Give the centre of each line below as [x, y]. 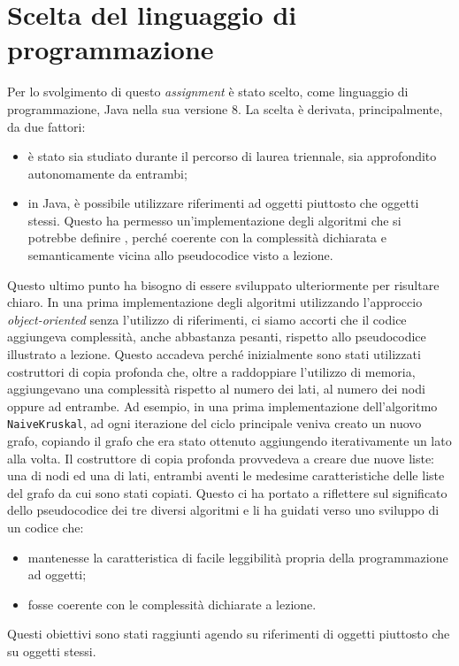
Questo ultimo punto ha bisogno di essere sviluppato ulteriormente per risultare [223, 284]
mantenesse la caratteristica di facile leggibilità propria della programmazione [238, 557]
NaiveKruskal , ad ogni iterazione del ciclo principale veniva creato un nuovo [214, 423]
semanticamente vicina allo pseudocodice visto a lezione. [180, 255]
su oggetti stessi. [52, 651]
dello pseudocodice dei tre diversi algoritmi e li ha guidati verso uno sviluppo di [223, 510]
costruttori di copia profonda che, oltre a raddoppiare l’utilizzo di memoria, [211, 371]
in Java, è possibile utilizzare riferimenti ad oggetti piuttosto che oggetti [223, 203]
